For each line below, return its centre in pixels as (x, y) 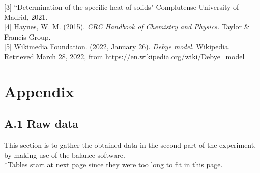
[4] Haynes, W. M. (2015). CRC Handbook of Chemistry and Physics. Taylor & (127, 27)
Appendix (39, 91)
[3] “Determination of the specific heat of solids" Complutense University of (122, 7)
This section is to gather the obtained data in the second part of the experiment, (130, 145)
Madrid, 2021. (26, 16)
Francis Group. (27, 36)
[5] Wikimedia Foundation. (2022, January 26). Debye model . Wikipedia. (117, 46)
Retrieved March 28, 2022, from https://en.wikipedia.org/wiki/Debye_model (124, 56)
